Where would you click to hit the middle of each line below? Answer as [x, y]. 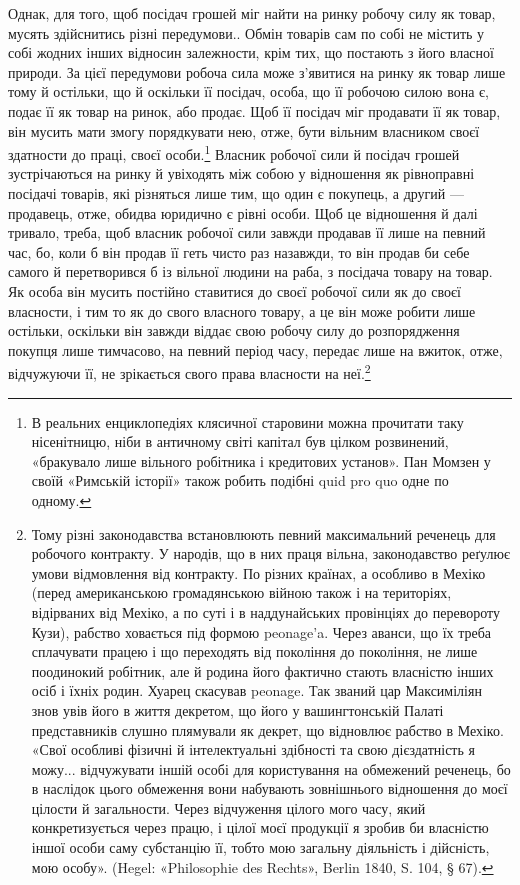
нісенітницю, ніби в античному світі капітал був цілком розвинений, [240, 441]
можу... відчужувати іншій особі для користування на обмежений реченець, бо [271, 768]
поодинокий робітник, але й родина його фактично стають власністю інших [262, 670]
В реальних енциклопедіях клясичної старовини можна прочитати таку [247, 421]
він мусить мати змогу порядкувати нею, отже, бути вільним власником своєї [244, 130]
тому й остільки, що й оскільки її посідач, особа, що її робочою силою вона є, [248, 91]
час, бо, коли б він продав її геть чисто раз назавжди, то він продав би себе [239, 251]
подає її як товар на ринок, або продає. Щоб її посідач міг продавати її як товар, [254, 110]
